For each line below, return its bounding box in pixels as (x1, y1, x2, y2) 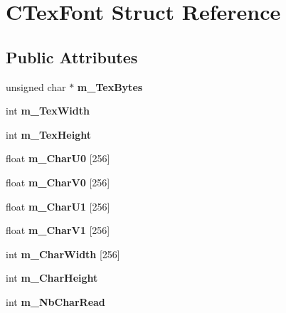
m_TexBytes (77, 79, 143, 94)
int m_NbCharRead (6, 294, 105, 309)
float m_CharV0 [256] (6, 174, 110, 189)
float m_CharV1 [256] (6, 223, 110, 238)
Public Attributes (6, 46, 138, 68)
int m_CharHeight (6, 270, 98, 285)
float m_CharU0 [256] (6, 151, 110, 166)
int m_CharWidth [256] (6, 246, 120, 261)
